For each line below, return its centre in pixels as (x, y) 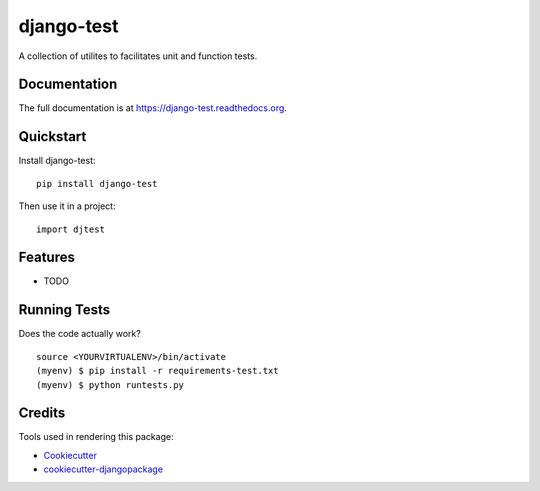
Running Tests (64, 310)
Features (46, 257)
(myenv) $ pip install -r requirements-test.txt (157, 371)
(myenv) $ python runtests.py (110, 384)
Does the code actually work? (80, 334)
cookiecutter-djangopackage (103, 469)
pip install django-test (97, 183)
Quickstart (52, 136)
